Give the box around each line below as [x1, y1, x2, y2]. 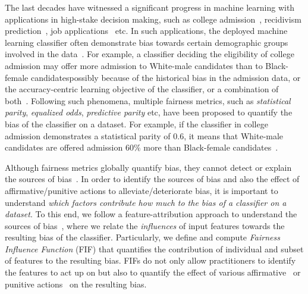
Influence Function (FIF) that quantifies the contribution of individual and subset [5, 242, 304, 255]
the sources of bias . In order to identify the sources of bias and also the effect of [5, 173, 300, 185]
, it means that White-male [184, 129, 284, 142]
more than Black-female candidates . [143, 141, 278, 154]
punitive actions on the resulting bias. [5, 277, 147, 290]
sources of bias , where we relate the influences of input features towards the [5, 219, 285, 232]
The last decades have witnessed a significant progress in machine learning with [5, 1, 295, 13]
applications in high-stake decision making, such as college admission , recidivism [5, 12, 301, 25]
